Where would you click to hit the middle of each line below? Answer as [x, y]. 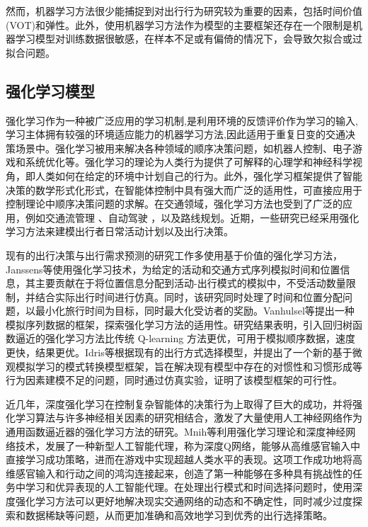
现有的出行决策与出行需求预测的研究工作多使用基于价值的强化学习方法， [174, 255]
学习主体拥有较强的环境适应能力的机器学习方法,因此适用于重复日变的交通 [176, 134]
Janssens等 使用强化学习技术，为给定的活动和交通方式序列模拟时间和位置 [173, 269]
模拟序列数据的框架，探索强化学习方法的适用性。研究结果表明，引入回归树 [179, 324]
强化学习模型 [50, 90]
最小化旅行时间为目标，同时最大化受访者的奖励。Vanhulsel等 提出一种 [195, 311]
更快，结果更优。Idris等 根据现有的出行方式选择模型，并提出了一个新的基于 [179, 352]
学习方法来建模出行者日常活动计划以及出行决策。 [120, 231]
